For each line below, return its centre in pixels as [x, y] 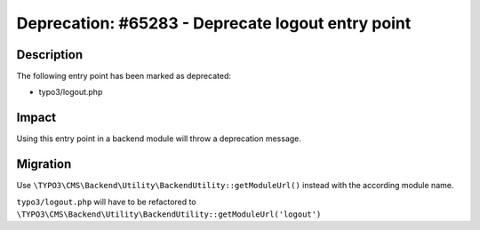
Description [50, 55]
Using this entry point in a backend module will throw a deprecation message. [159, 139]
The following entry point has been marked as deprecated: [124, 76]
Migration [44, 164]
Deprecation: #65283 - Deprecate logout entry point [214, 23]
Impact [36, 118]
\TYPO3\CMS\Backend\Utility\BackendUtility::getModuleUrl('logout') [169, 214]
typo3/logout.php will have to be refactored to [106, 202]
